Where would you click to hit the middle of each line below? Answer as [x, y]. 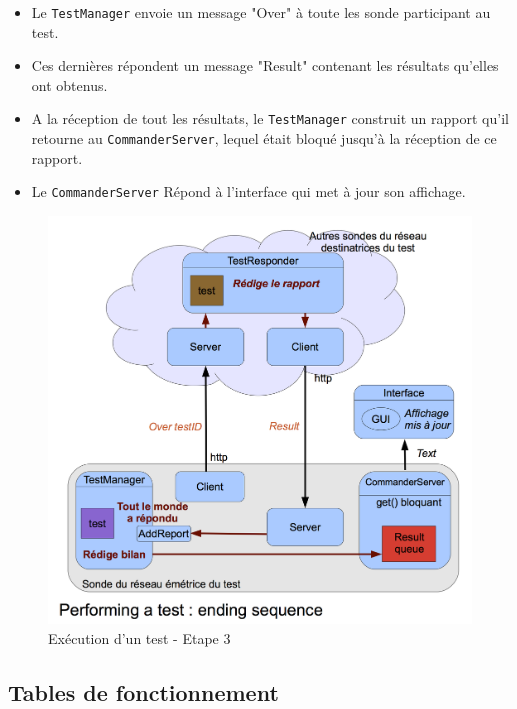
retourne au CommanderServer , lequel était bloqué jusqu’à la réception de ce [264, 138]
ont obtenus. [69, 84]
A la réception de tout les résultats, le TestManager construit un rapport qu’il [270, 118]
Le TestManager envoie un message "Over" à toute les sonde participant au [261, 12]
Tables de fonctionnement [143, 691]
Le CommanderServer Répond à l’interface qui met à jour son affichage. [248, 191]
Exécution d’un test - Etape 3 [139, 637]
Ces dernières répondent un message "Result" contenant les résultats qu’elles [265, 65]
